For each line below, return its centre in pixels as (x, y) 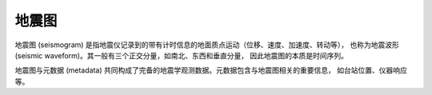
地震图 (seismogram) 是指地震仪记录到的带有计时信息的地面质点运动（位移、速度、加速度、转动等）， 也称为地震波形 (207, 45)
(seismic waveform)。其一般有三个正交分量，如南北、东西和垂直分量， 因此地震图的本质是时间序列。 (181, 55)
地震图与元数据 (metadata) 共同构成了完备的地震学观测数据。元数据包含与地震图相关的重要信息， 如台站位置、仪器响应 (211, 70)
